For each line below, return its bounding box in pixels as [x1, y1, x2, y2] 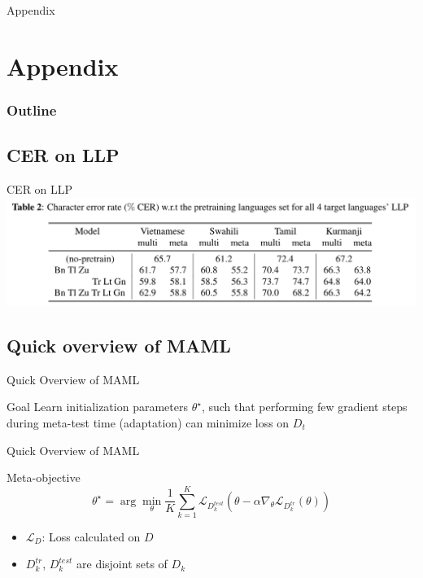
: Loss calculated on [41, 528, 141, 545]
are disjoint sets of [76, 555, 168, 572]
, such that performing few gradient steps [201, 398, 408, 415]
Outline [7, 99, 57, 120]
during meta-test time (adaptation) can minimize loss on [7, 414, 290, 431]
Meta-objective [7, 469, 81, 486]
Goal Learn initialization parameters [7, 398, 188, 415]
